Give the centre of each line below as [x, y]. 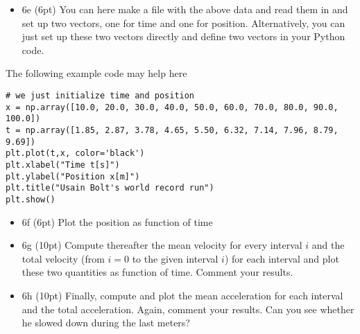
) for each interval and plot [282, 258]
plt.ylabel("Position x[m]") [73, 176]
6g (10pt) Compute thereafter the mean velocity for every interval [162, 245]
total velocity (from [63, 258]
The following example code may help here [96, 73]
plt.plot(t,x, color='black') [75, 153]
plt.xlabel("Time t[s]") [63, 165]
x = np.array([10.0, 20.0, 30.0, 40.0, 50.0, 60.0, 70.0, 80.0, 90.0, [172, 107]
